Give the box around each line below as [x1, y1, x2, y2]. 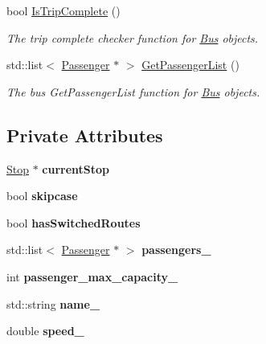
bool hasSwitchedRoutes [6, 214, 141, 231]
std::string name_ [6, 295, 100, 312]
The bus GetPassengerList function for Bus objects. [6, 83, 260, 100]
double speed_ [6, 322, 84, 339]
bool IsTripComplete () [6, 2, 121, 18]
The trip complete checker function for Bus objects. [6, 29, 259, 46]
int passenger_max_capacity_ [6, 268, 178, 285]
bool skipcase [6, 187, 78, 204]
